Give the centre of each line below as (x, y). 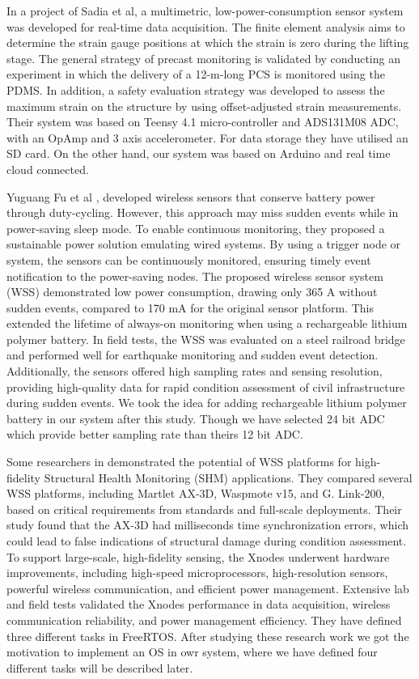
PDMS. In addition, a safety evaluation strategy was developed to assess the (196, 89)
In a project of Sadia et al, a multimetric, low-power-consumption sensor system (205, 11)
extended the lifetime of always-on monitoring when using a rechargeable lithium (207, 323)
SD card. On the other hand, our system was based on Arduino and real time (199, 153)
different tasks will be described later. (100, 667)
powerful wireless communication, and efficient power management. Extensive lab (208, 588)
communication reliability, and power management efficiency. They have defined (204, 620)
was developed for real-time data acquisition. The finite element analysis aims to (206, 26)
